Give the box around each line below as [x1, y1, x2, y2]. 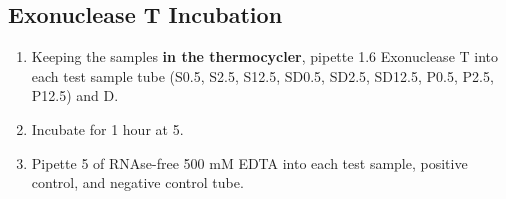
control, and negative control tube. [31, 172, 244, 193]
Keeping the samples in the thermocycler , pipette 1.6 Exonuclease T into [31, 46, 499, 67]
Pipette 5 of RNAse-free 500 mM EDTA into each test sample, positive [31, 152, 468, 173]
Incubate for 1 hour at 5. [31, 118, 184, 139]
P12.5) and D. [31, 85, 119, 106]
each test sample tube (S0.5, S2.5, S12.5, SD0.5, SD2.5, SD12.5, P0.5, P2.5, [31, 65, 494, 86]
